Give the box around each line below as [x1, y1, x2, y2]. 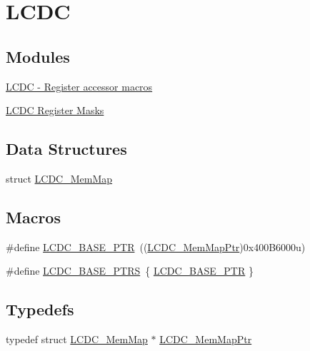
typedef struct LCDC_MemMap [6, 332, 148, 347]
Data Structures [6, 138, 127, 160]
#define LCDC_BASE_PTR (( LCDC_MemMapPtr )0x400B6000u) [6, 239, 306, 254]
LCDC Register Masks [6, 103, 104, 118]
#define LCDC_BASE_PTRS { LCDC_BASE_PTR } [6, 263, 254, 278]
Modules [6, 45, 70, 67]
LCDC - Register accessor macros [6, 78, 153, 93]
